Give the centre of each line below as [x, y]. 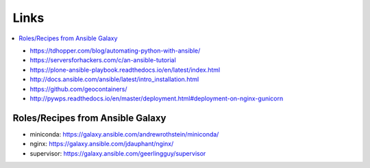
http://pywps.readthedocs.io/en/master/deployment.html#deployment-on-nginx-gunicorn [157, 98]
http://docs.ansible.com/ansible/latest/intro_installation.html [114, 79]
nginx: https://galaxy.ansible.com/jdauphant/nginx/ [102, 144]
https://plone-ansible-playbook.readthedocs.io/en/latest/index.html [125, 70]
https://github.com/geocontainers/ [78, 89]
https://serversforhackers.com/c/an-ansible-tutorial [103, 60]
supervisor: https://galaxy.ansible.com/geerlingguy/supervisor [118, 153]
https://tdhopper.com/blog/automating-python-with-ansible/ [115, 51]
